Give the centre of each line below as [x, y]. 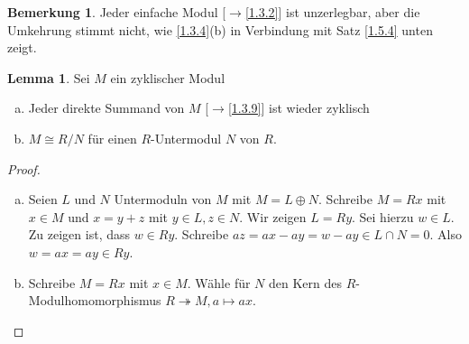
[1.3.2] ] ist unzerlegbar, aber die [332, 12]
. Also [446, 234]
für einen [112, 138]
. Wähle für [219, 282]
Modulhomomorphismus [95, 300]
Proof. [24, 168]
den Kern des [306, 282]
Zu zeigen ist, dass [79, 234]
